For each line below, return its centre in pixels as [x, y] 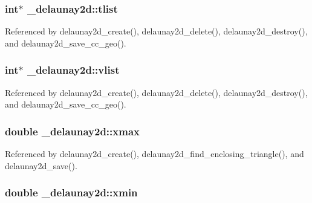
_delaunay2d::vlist [73, 70]
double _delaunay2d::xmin [71, 192]
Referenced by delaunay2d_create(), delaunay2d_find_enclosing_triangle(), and [154, 154]
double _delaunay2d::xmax [72, 131]
